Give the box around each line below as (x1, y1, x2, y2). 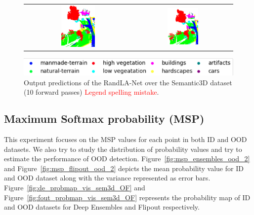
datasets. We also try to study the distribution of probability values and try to (4, 143, 242, 154)
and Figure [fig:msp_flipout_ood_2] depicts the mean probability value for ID (4, 163, 244, 173)
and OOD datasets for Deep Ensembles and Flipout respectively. (4, 202, 200, 212)
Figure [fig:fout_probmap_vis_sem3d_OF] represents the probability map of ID (4, 192, 251, 202)
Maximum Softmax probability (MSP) (4, 111, 205, 126)
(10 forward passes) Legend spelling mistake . (24, 87, 159, 97)
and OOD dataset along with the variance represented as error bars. (4, 173, 211, 183)
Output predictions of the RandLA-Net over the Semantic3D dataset (24, 77, 232, 87)
